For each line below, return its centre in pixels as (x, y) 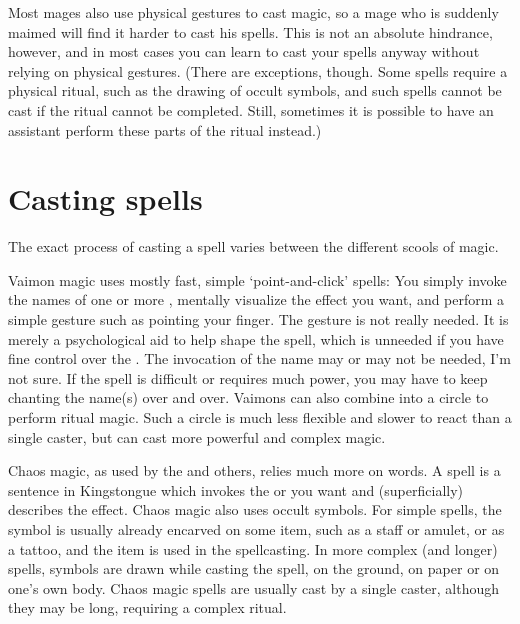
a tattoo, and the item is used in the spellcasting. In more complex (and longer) (253, 548)
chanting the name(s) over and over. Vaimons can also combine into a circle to (248, 397)
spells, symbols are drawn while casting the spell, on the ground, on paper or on (254, 568)
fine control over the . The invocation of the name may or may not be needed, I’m (259, 358)
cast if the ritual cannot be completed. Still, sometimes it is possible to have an (251, 109)
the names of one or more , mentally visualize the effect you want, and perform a (256, 299)
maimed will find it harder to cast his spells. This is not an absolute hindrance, (250, 31)
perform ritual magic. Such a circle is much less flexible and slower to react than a (260, 417)
